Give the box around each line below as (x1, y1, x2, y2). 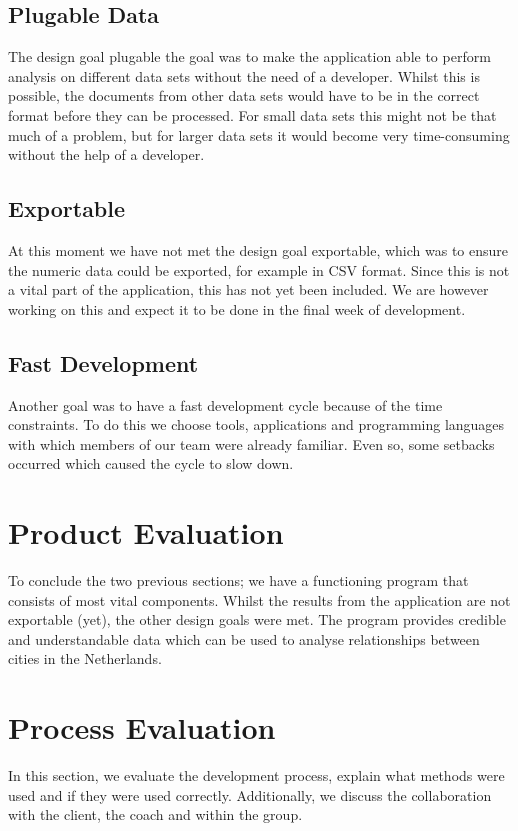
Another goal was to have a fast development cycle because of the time (8, 394, 443, 415)
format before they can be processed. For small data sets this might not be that (8, 104, 497, 125)
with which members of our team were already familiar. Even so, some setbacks (8, 433, 495, 454)
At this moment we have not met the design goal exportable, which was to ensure (8, 239, 509, 260)
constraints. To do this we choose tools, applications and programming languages (8, 414, 505, 435)
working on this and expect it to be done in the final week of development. (8, 298, 466, 319)
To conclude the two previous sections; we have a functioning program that (8, 570, 469, 591)
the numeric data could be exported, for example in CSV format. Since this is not (8, 259, 510, 280)
